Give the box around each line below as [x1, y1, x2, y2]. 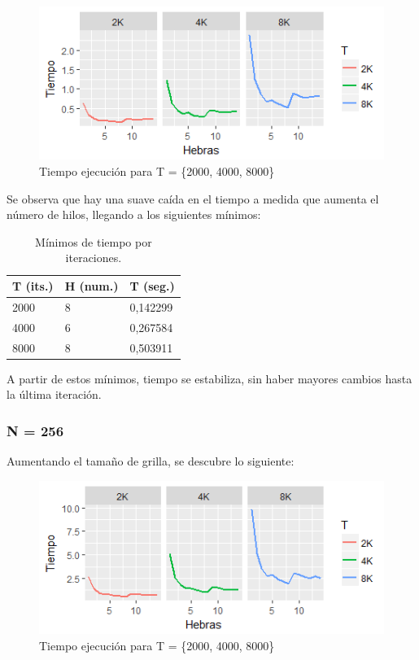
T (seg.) [129, 278, 175, 294]
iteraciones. [65, 249, 122, 266]
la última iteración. [7, 386, 102, 403]
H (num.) [64, 278, 119, 294]
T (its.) [12, 278, 54, 294]
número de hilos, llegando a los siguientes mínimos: [7, 206, 261, 223]
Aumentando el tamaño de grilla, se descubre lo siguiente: [7, 452, 295, 470]
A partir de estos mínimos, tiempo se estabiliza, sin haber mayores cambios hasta [7, 369, 412, 387]
